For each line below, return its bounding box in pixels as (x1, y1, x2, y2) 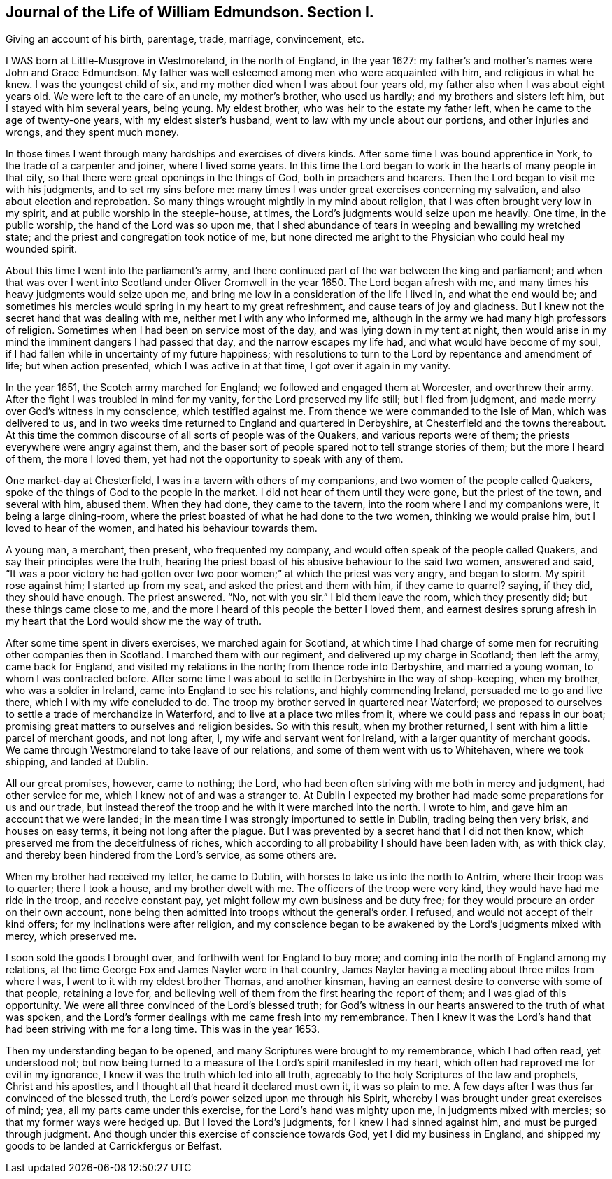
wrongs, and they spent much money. (6, 126, 180, 139)
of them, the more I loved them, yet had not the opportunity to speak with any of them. (6, 453, 404, 465)
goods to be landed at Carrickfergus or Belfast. (6, 1140, 222, 1152)
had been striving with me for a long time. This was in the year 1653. (6, 1023, 320, 1036)
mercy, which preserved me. (6, 930, 137, 943)
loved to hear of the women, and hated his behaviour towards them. (6, 522, 318, 535)
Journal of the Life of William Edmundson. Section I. (6, 3, 374, 21)
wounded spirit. (6, 243, 78, 255)
